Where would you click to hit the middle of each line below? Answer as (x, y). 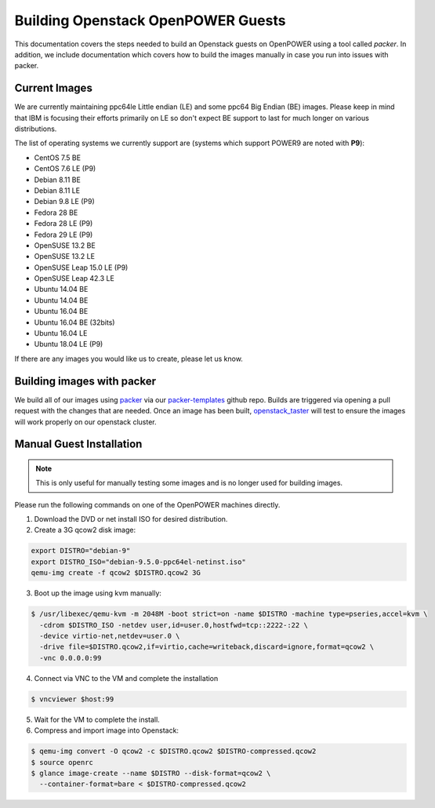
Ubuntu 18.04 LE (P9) (69, 344)
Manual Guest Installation (78, 444)
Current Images (54, 88)
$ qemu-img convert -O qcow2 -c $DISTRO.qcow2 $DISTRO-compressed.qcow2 (174, 752)
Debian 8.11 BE (58, 180)
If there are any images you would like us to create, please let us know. (129, 359)
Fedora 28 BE (56, 213)
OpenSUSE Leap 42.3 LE (74, 278)
